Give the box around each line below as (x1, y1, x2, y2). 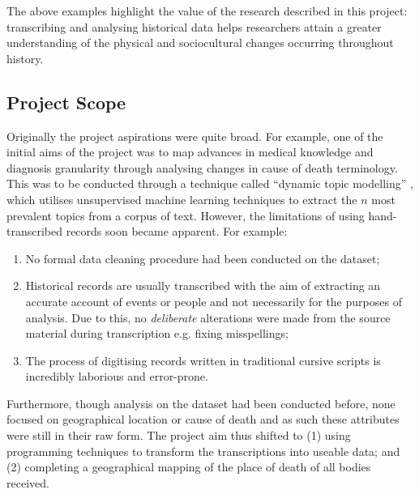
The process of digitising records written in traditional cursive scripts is (25, 351, 381, 368)
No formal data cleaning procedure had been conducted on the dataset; (25, 249, 380, 266)
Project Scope (6, 89, 126, 114)
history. (6, 49, 44, 66)
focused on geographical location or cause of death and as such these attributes (6, 411, 400, 428)
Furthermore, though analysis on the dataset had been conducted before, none (6, 394, 395, 411)
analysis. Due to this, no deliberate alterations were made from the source (25, 309, 391, 326)
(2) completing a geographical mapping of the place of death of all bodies (6, 458, 371, 475)
